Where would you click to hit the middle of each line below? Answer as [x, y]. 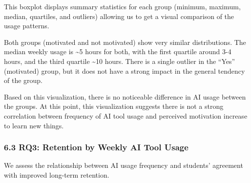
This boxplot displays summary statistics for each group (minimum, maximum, [122, 6]
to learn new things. [34, 125]
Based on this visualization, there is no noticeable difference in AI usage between [125, 96]
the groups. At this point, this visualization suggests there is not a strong [114, 106]
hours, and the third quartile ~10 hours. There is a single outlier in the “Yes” [120, 61]
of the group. [23, 80]
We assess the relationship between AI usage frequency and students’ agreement [124, 165]
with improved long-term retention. [57, 174]
